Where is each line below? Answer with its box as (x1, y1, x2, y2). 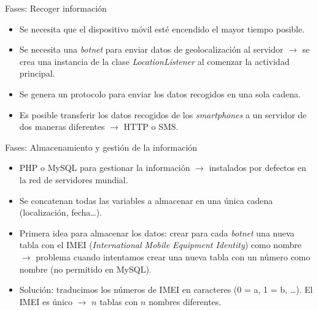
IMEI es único (19, 295, 73, 308)
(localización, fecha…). (19, 206, 103, 219)
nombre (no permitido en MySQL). (19, 262, 152, 275)
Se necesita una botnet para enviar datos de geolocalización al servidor (19, 43, 284, 56)
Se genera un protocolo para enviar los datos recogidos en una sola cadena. (19, 87, 301, 100)
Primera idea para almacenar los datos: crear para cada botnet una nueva (19, 226, 295, 239)
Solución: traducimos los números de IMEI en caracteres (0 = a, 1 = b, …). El (19, 283, 313, 296)
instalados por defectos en (209, 161, 306, 174)
